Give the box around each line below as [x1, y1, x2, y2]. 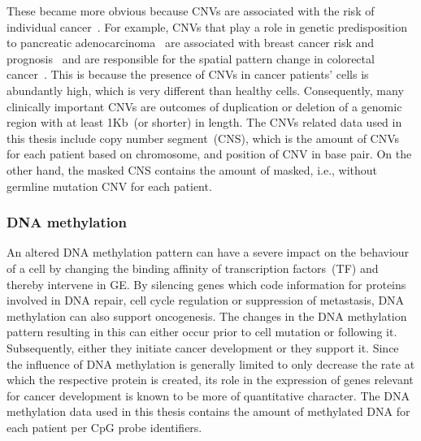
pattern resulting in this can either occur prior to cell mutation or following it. [7, 323, 397, 340]
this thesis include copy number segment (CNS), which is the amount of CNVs [7, 129, 400, 146]
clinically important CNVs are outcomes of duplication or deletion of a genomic [7, 97, 402, 115]
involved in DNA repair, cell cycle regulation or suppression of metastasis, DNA [7, 292, 405, 309]
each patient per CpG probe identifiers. [7, 418, 202, 435]
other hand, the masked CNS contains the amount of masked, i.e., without [7, 161, 378, 178]
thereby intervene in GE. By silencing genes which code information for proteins [7, 275, 406, 292]
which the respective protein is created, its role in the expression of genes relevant [7, 371, 414, 388]
